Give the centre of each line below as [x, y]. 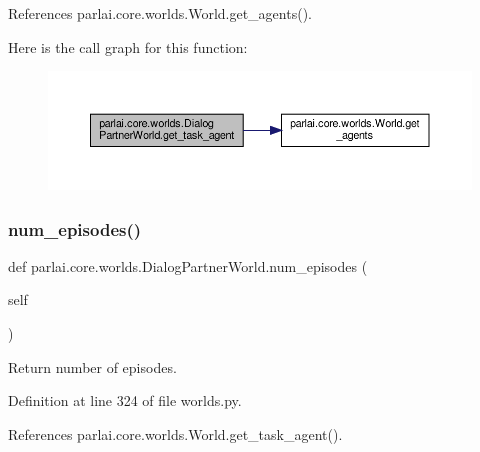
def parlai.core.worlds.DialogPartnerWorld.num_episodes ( [188, 265]
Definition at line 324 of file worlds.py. [125, 400]
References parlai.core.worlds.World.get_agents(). [160, 13]
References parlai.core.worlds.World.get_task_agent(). [175, 433]
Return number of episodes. [92, 366]
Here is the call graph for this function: [128, 46]
